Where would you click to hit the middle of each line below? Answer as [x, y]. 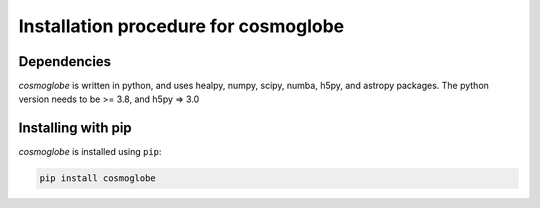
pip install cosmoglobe [98, 178]
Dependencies [65, 61]
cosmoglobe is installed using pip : [90, 152]
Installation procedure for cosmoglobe [181, 26]
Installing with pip [75, 128]
